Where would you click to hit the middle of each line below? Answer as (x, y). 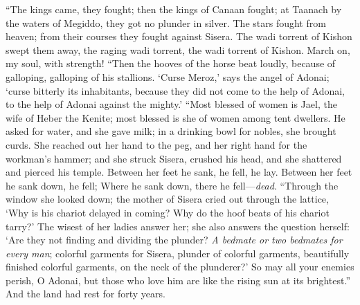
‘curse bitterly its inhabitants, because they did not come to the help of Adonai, (175, 90)
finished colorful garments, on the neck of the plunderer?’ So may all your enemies (180, 267)
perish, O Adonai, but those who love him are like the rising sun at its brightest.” (178, 280)
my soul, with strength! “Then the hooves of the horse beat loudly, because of (171, 63)
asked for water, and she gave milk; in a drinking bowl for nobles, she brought (171, 131)
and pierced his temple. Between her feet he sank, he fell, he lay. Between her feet (179, 172)
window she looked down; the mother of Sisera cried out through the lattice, (167, 199)
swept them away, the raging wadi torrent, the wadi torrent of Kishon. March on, (178, 49)
